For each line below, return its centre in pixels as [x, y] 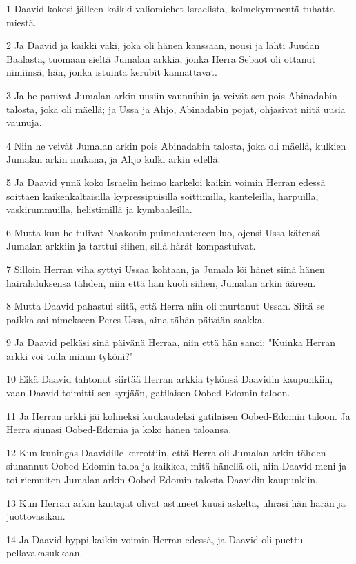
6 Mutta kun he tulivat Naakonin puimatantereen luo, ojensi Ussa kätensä [163, 232]
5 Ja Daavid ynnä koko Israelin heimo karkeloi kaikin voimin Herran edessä [166, 182]
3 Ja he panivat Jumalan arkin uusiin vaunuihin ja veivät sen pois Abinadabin [172, 95]
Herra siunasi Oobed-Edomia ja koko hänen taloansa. [119, 429]
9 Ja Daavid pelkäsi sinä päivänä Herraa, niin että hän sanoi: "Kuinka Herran [171, 342]
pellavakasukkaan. [44, 553]
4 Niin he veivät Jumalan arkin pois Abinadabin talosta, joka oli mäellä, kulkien [176, 145]
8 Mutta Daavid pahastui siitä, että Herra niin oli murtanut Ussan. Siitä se [166, 306]
